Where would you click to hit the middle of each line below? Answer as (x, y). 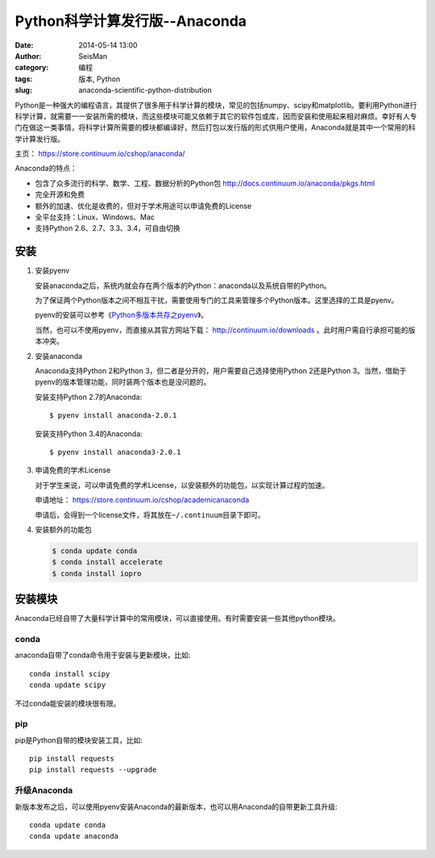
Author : (28, 56)
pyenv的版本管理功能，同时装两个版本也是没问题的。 (123, 382)
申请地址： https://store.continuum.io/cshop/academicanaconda (142, 500)
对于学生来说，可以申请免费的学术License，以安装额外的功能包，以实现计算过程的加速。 (182, 485)
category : (32, 68)
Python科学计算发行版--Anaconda (131, 21)
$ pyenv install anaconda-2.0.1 (113, 416)
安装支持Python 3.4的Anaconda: (89, 433)
